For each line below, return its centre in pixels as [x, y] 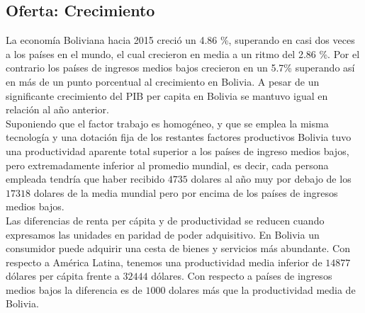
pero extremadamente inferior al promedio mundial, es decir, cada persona [167, 165]
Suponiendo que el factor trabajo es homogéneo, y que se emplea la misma [167, 123]
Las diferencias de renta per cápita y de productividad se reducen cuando [165, 220]
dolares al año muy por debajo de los [271, 179]
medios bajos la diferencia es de [74, 289]
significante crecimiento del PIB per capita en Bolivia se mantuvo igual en [167, 95]
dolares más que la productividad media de [262, 289]
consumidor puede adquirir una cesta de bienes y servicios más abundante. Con [178, 248]
